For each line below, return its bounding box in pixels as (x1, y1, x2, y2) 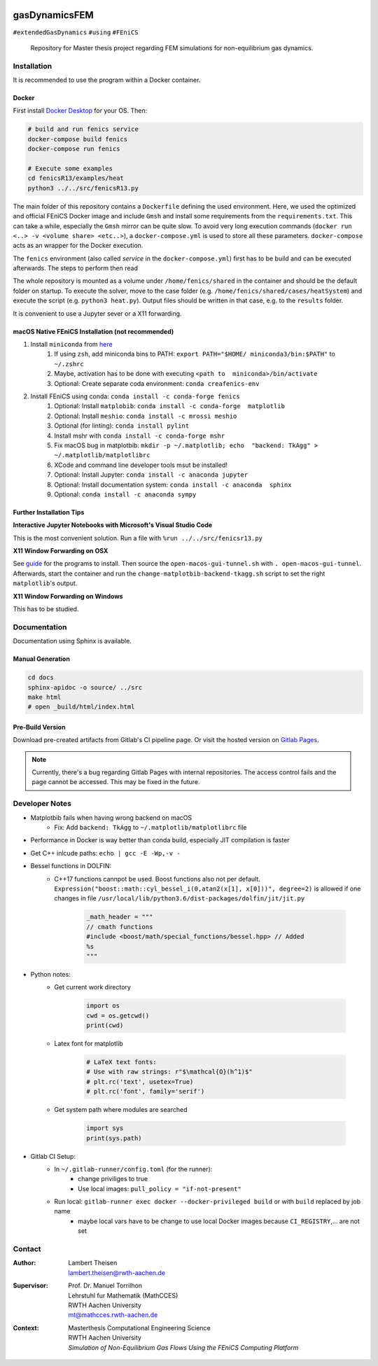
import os (86, 1002, 120, 1010)
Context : (13, 1323, 39, 1332)
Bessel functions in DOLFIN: (30, 862, 112, 870)
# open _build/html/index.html (27, 703, 136, 711)
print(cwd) (86, 1022, 124, 1029)
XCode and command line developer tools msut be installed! (54, 461, 227, 469)
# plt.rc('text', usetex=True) (86, 1078, 194, 1085)
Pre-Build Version (13, 723, 66, 731)
